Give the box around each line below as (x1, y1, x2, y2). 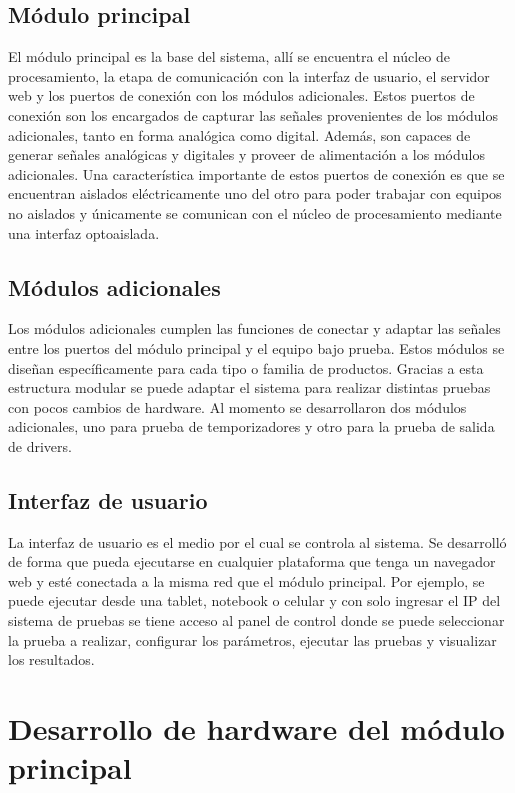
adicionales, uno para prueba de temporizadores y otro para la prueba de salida (8, 416, 495, 437)
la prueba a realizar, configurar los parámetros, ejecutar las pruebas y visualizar (8, 629, 497, 650)
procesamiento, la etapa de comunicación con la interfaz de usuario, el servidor (8, 65, 490, 86)
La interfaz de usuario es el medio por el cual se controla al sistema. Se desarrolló (8, 531, 507, 552)
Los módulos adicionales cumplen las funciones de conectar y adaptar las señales (8, 318, 501, 339)
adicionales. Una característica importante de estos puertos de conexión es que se (8, 163, 505, 184)
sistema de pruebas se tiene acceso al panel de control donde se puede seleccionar (8, 610, 505, 631)
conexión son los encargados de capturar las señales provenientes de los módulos (8, 104, 499, 125)
